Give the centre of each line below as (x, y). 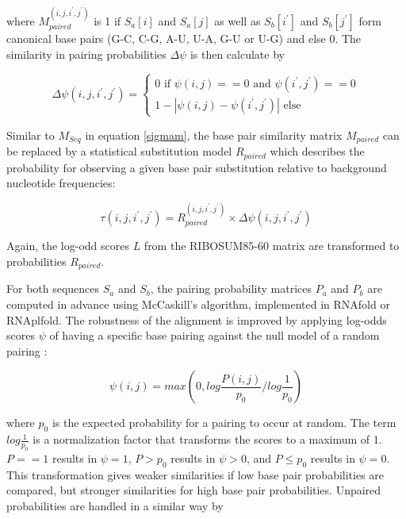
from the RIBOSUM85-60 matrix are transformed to (272, 246)
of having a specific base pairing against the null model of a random (214, 335)
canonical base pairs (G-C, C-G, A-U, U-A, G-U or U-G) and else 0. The (184, 38)
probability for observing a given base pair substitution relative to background (197, 167)
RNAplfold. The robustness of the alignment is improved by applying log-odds (197, 319)
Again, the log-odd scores (68, 246)
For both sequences (53, 288)
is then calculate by (237, 54)
